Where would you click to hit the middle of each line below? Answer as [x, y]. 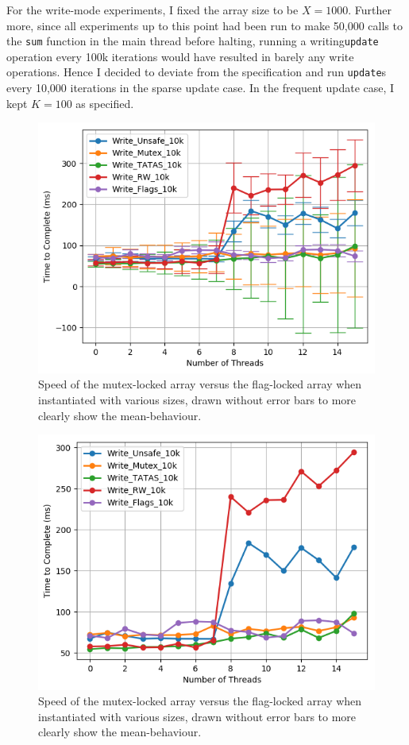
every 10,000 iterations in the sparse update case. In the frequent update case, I [201, 88]
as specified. [105, 103]
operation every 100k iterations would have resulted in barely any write [180, 56]
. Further [370, 10]
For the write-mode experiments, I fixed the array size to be [152, 10]
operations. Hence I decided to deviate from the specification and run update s [197, 72]
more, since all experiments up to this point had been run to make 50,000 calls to [204, 25]
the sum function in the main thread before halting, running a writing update [193, 41]
